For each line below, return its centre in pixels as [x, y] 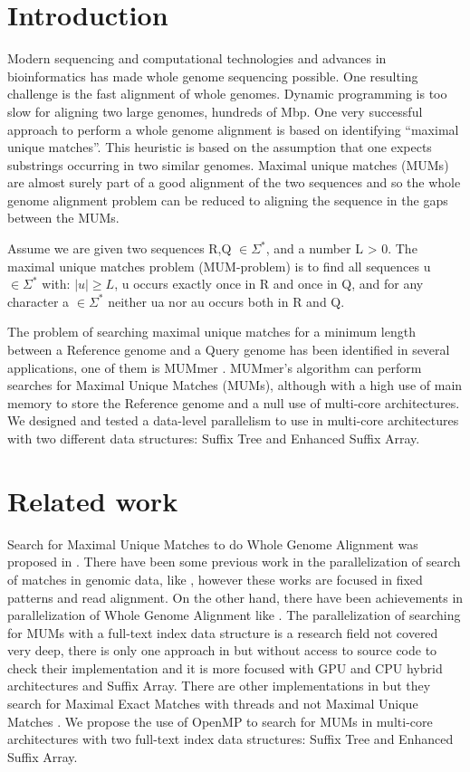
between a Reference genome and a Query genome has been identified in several [229, 350]
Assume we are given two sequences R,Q [120, 248]
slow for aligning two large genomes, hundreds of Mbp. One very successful [215, 111]
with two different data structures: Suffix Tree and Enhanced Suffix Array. [214, 438]
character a [38, 301]
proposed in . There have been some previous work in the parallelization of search [234, 562]
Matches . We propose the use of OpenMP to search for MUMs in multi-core [220, 721]
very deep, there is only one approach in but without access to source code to [222, 650]
